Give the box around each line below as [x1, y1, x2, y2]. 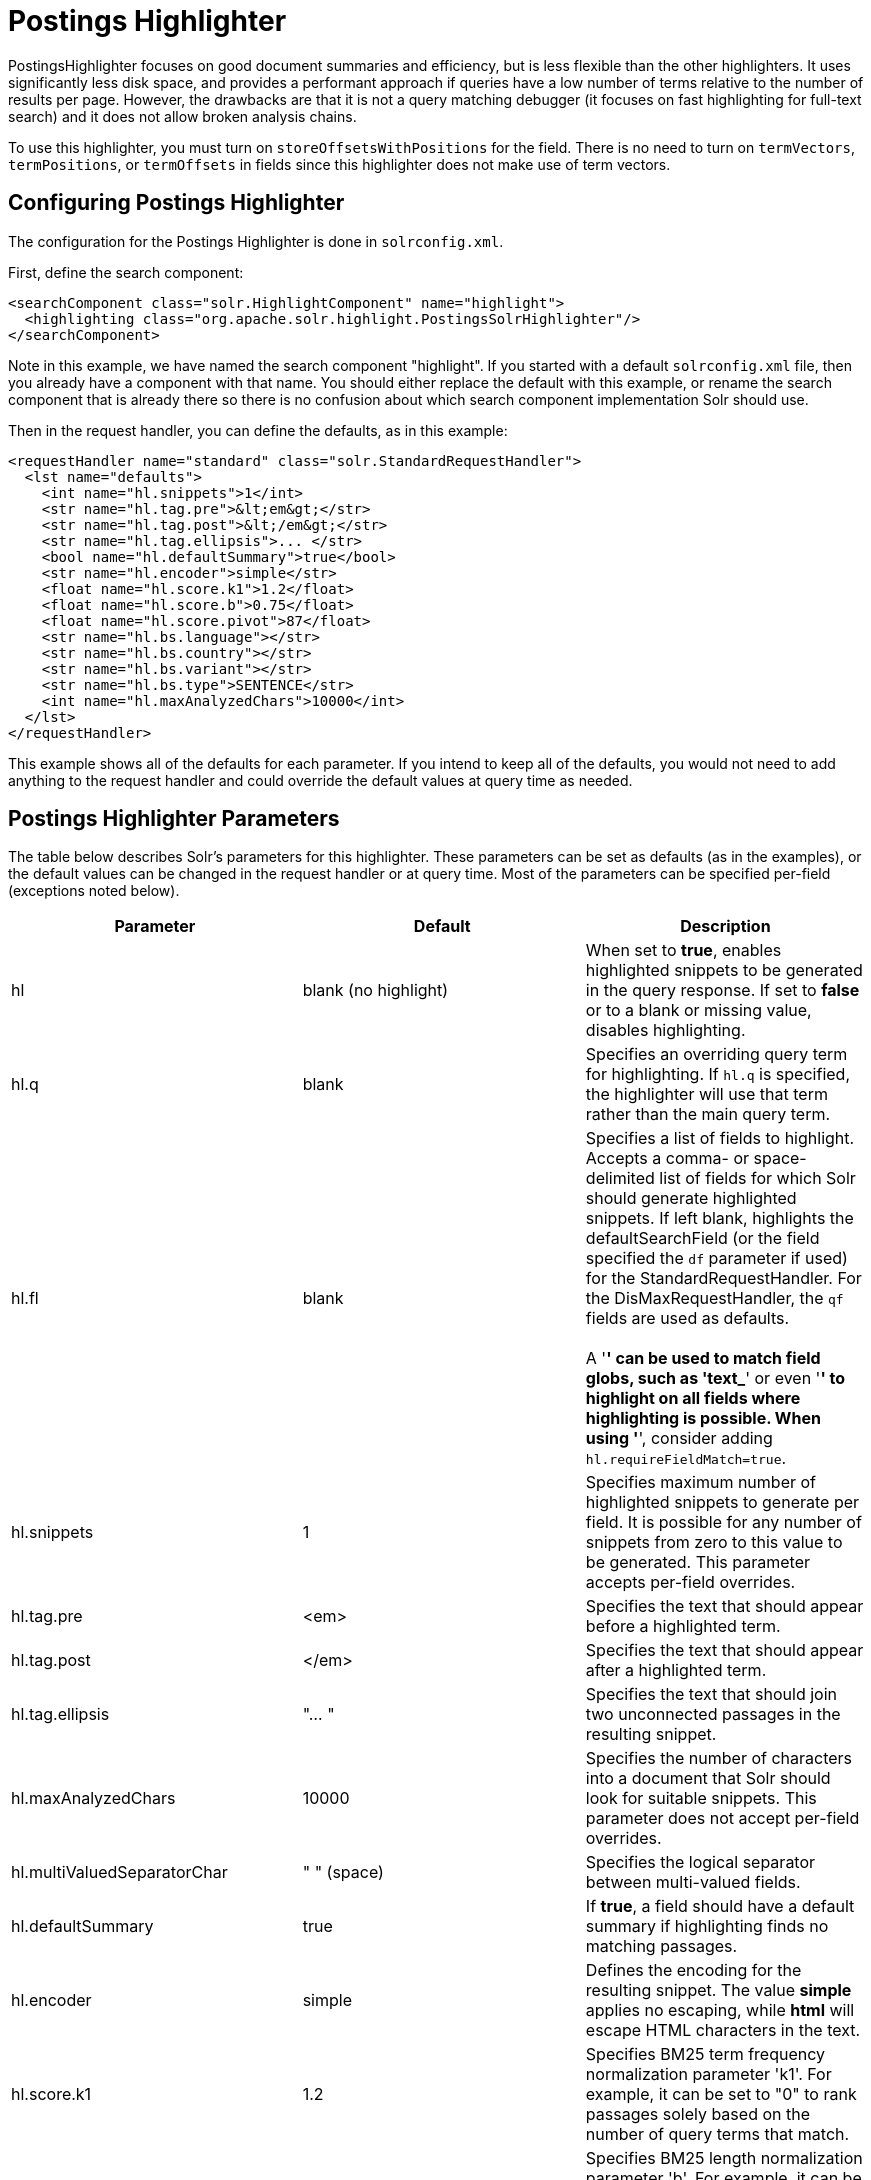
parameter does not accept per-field [585, 1808, 860, 1829]
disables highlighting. [585, 1020, 746, 1041]
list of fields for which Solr [659, 1168, 856, 1189]
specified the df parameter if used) [585, 1248, 848, 1269]
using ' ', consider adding [585, 1428, 773, 1449]
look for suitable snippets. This [585, 1788, 817, 1809]
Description [680, 916, 771, 937]
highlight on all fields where [585, 1388, 801, 1409]
